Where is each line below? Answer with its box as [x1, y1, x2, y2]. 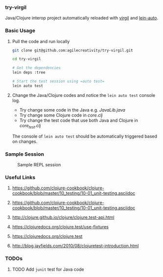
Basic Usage [5, 27, 36, 34]
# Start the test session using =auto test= [12, 79, 105, 84]
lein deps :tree [12, 70, 46, 75]
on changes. [12, 138, 38, 144]
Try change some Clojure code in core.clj [19, 112, 103, 118]
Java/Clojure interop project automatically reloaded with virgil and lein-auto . [5, 15, 159, 21]
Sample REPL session [17, 162, 61, 167]
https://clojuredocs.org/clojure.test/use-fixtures [12, 224, 109, 230]
